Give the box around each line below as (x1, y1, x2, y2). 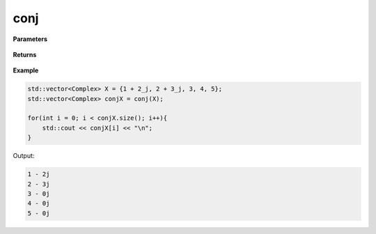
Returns (13, 50, 37, 58)
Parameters (13, 35, 48, 43)
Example (13, 66, 39, 75)
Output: (13, 152, 35, 160)
